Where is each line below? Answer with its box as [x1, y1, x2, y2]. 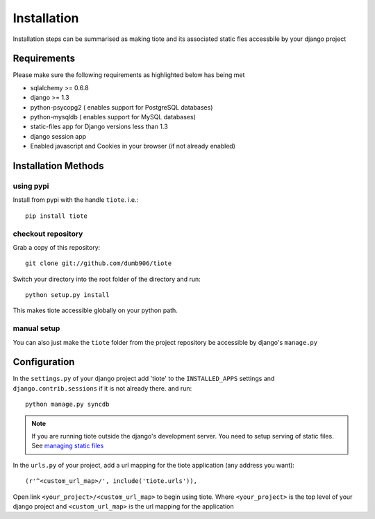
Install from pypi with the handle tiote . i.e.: [12, 196, 139, 204]
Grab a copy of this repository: [12, 243, 101, 251]
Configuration [12, 356, 75, 368]
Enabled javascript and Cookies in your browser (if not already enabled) [30, 142, 236, 151]
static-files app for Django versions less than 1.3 [30, 122, 168, 131]
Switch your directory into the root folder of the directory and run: [12, 275, 201, 283]
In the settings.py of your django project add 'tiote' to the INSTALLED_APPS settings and [12, 375, 275, 383]
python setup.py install [25, 291, 110, 299]
